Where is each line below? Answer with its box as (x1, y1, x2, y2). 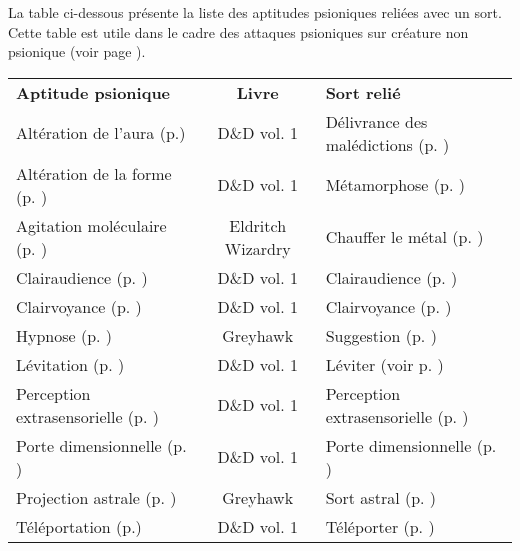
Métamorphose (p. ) (325, 173, 465, 197)
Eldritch (229, 213, 287, 237)
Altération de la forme (16, 161, 172, 185)
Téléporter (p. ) (325, 514, 435, 538)
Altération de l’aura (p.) (16, 121, 186, 145)
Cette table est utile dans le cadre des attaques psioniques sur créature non (8, 21, 469, 42)
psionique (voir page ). (8, 41, 146, 62)
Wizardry (224, 236, 291, 260)
